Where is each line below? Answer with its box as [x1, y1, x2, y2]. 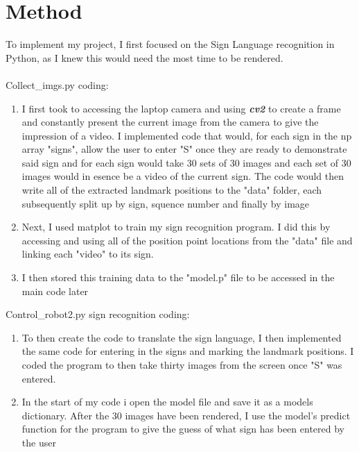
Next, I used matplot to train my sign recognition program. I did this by [21, 219, 331, 234]
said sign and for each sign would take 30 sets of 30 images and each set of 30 [21, 155, 351, 169]
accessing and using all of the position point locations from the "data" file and [21, 233, 353, 247]
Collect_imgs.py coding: [6, 77, 109, 92]
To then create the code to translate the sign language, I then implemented [21, 330, 342, 344]
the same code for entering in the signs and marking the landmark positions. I [21, 344, 354, 358]
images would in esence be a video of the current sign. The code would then [21, 169, 344, 183]
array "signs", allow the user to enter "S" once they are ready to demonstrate [21, 142, 347, 156]
